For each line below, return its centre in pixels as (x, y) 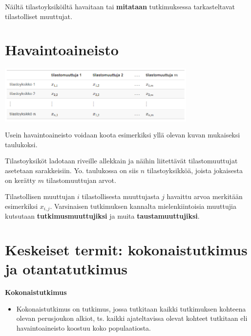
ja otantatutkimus (66, 269)
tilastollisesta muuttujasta (121, 196)
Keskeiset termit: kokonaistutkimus (126, 249)
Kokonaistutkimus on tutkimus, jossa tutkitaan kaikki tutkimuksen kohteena (131, 308)
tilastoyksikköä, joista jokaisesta (195, 170)
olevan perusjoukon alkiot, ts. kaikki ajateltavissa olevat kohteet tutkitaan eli (132, 318)
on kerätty (21, 180)
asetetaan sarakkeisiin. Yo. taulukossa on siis (72, 170)
